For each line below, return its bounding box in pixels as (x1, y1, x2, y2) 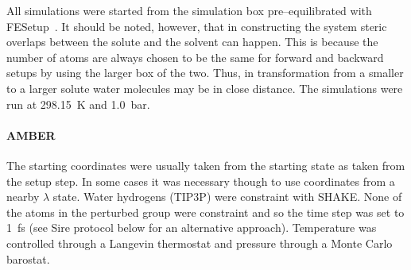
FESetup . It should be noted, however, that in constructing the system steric (6, 17, 387, 34)
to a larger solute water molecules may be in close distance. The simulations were (6, 79, 403, 96)
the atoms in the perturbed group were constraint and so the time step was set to (6, 203, 405, 220)
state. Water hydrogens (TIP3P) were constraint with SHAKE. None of (52, 188, 402, 205)
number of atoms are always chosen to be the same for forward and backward (6, 48, 384, 65)
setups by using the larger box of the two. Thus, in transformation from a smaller (6, 64, 404, 81)
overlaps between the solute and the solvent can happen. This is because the (6, 33, 378, 50)
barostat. (6, 250, 50, 267)
